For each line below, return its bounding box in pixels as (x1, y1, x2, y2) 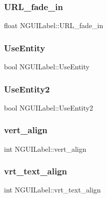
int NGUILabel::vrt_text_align (4, 184, 101, 195)
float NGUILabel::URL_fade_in (4, 20, 103, 31)
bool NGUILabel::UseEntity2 (4, 102, 93, 113)
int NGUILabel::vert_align (4, 143, 86, 154)
